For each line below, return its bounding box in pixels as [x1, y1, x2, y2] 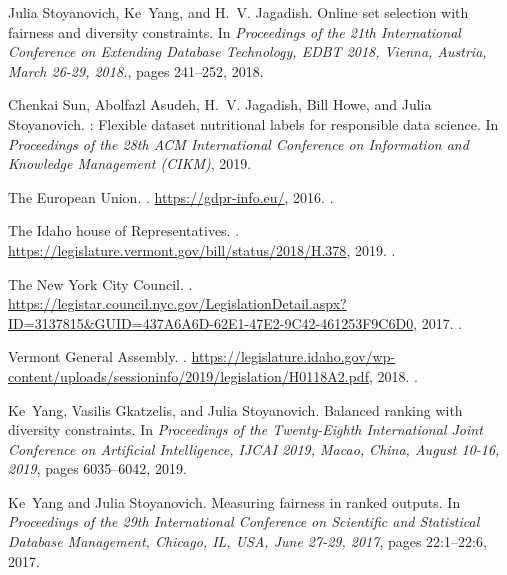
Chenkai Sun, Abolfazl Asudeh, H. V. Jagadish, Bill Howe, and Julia [8, 94, 432, 115]
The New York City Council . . [8, 273, 193, 294]
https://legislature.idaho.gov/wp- [191, 346, 396, 367]
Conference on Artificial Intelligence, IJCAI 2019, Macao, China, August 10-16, [8, 438, 500, 459]
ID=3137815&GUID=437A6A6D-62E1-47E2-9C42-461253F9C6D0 [8, 312, 414, 333]
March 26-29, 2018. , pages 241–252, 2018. [8, 60, 264, 81]
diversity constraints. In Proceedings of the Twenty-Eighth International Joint [8, 419, 483, 440]
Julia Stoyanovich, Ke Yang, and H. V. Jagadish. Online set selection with [8, 2, 469, 22]
